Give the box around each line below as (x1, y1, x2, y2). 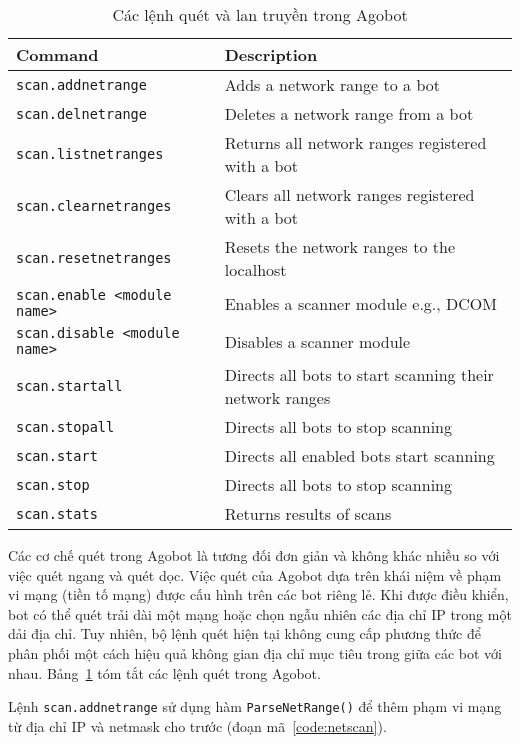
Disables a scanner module (224, 329, 411, 353)
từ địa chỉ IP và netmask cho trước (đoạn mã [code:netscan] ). (8, 715, 387, 736)
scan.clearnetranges (16, 198, 172, 214)
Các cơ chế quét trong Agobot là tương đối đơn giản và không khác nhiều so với (8, 545, 500, 565)
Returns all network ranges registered (224, 131, 487, 154)
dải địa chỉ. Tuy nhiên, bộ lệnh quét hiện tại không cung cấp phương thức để (8, 623, 481, 644)
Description (224, 43, 318, 66)
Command (16, 43, 99, 66)
